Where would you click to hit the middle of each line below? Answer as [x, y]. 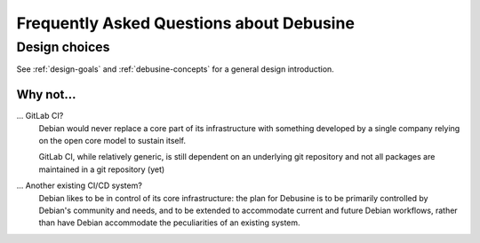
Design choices [63, 47]
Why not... [46, 94]
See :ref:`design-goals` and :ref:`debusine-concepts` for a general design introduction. [176, 69]
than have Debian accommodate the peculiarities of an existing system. [170, 223]
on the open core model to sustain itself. [112, 141]
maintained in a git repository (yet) [102, 169]
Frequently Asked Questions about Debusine [186, 23]
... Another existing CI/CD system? [79, 185]
